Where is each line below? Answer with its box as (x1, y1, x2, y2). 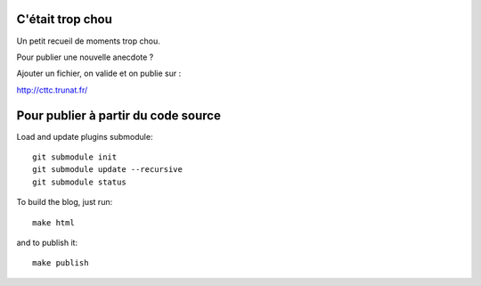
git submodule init (32, 151, 118, 162)
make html (32, 217, 75, 227)
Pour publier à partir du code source (16, 108, 222, 123)
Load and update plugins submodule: (16, 131, 153, 142)
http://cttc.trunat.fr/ (16, 85, 88, 95)
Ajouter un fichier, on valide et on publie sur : (16, 68, 182, 79)
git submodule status (32, 176, 126, 187)
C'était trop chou (16, 12, 113, 27)
